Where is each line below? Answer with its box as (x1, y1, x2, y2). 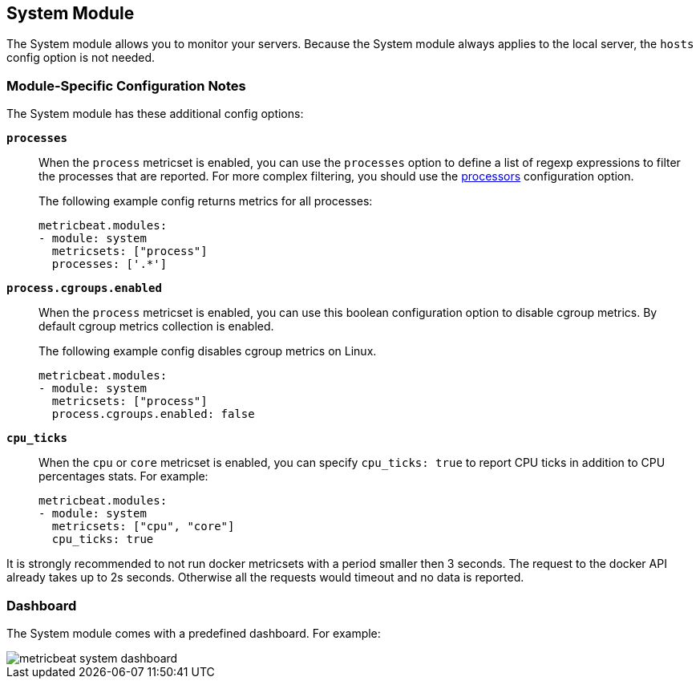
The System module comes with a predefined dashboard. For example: (6, 626, 381, 640)
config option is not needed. (6, 51, 156, 65)
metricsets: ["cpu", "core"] (51, 520, 235, 533)
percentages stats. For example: (38, 469, 208, 484)
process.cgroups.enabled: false (51, 407, 255, 421)
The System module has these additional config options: (6, 107, 304, 121)
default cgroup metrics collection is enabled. (38, 319, 274, 334)
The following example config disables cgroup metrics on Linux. (38, 344, 377, 359)
